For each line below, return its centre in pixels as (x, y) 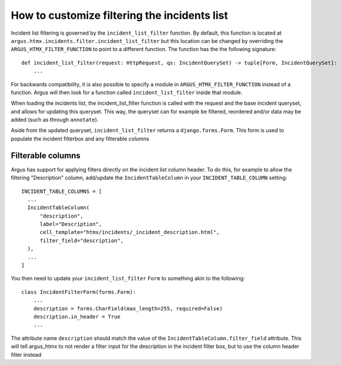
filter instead (26, 354)
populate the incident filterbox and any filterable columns (80, 139)
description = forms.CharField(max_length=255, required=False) (128, 308)
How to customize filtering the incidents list (120, 15)
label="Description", (71, 224)
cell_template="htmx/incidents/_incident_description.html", (130, 232)
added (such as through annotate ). (55, 120)
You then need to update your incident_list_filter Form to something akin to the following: (128, 279)
